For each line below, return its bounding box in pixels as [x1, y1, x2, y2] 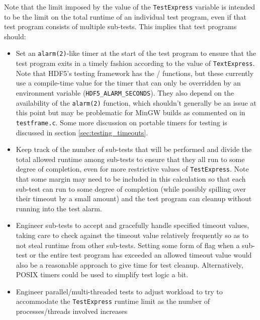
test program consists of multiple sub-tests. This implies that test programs [4, 21, 237, 32]
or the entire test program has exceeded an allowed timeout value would [30, 250, 252, 260]
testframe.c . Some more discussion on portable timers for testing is [16, 117, 227, 127]
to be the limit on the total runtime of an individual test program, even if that [4, 11, 247, 22]
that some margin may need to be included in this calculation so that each [16, 173, 246, 184]
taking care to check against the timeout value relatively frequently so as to [16, 229, 249, 240]
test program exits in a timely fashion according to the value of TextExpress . [16, 58, 255, 68]
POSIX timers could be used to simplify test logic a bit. [16, 269, 189, 280]
